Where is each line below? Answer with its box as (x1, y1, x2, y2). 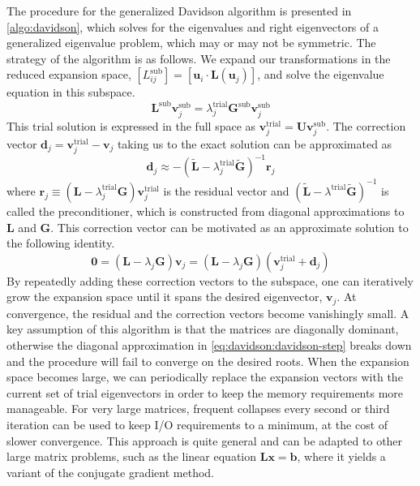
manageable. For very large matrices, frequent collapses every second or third (6, 400, 390, 417)
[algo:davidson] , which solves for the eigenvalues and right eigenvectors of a (6, 18, 379, 35)
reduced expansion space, (6, 66, 131, 83)
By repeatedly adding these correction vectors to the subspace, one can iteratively (6, 272, 414, 289)
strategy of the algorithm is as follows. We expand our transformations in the (6, 49, 391, 67)
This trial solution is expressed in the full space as (6, 117, 256, 134)
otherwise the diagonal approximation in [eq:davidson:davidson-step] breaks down (6, 336, 412, 353)
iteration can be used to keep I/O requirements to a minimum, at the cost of (6, 415, 388, 432)
